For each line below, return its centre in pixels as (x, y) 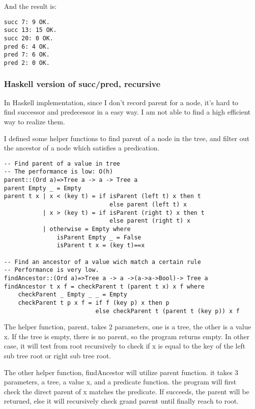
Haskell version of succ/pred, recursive (82, 84)
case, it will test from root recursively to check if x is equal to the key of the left (125, 346)
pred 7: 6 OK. (27, 55)
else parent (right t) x (150, 221)
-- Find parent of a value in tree (62, 163)
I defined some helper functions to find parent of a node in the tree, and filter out (127, 138)
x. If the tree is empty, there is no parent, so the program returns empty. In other (127, 336)
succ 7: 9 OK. (27, 22)
